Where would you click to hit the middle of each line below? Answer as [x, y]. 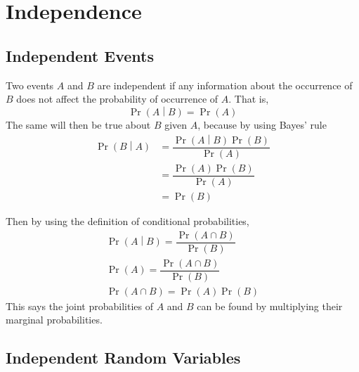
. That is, [249, 99]
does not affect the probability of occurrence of [117, 99]
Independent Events [80, 55]
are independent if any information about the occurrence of [225, 85]
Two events [30, 85]
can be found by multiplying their [270, 306]
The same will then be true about [78, 125]
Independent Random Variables [123, 358]
